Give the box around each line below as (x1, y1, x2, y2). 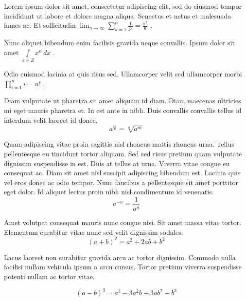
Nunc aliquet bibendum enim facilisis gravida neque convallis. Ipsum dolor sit (4, 38, 235, 48)
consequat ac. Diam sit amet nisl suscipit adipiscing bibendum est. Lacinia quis (4, 168, 241, 178)
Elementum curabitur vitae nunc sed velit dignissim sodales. (4, 226, 183, 237)
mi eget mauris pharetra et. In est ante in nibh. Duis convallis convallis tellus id (4, 105, 242, 115)
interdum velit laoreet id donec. (4, 114, 98, 125)
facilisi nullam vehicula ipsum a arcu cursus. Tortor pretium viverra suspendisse (4, 262, 242, 272)
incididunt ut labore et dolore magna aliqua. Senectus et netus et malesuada (4, 10, 231, 20)
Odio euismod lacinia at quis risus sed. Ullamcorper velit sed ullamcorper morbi (4, 68, 242, 78)
